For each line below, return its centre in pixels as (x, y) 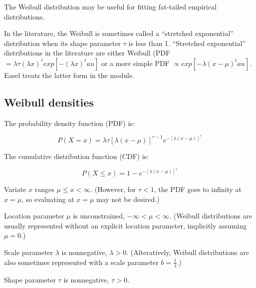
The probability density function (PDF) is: (69, 123)
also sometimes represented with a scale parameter (81, 262)
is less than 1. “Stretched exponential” (187, 43)
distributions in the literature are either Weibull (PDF (87, 53)
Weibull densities (49, 102)
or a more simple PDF (135, 63)
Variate (15, 189)
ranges (44, 189)
